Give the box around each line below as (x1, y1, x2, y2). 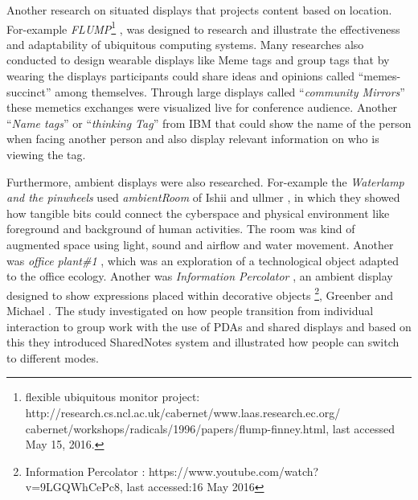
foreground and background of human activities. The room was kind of (6, 220, 355, 237)
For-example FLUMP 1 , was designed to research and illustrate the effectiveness (6, 18, 400, 37)
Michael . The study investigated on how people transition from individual (6, 302, 374, 318)
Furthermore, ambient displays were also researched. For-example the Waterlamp (6, 173, 404, 190)
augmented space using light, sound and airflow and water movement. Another (6, 236, 394, 252)
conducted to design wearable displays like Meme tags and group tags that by (6, 51, 390, 68)
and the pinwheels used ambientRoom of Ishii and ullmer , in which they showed (6, 189, 400, 206)
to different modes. (6, 349, 99, 366)
